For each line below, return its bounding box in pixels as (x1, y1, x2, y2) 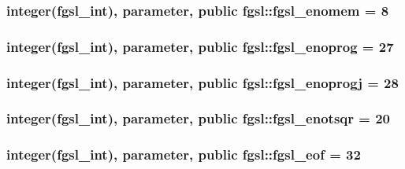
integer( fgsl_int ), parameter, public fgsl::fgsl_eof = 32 (6, 145, 361, 164)
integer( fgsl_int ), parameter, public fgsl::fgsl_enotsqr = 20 (6, 108, 390, 128)
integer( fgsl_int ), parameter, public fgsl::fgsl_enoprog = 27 (6, 36, 394, 56)
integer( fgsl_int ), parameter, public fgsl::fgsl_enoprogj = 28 (6, 72, 399, 92)
